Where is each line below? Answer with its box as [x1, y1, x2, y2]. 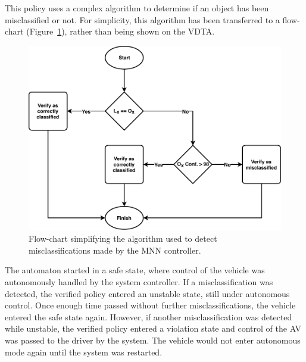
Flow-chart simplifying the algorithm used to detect [29, 232, 217, 245]
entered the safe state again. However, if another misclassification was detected [5, 310, 292, 323]
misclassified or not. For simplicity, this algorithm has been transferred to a [5, 13, 280, 26]
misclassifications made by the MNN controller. [29, 244, 201, 256]
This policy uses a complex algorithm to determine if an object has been [5, 2, 269, 14]
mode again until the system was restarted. [5, 345, 163, 358]
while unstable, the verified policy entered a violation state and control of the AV [5, 322, 302, 335]
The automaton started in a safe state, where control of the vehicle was [5, 264, 265, 276]
